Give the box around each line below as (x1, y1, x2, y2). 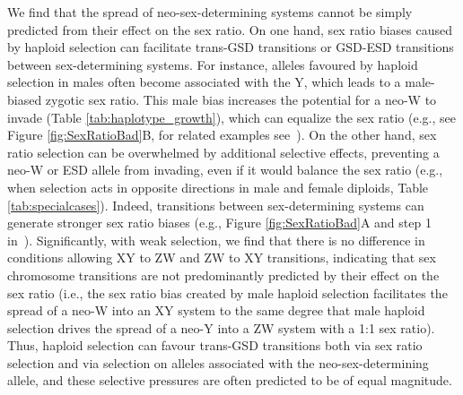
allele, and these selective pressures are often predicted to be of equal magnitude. (7, 371, 452, 390)
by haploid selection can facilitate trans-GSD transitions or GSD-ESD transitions (7, 38, 454, 56)
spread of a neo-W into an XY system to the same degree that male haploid (7, 301, 425, 320)
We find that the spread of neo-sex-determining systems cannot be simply (7, 3, 413, 21)
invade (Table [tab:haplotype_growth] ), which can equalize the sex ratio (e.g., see (7, 107, 456, 126)
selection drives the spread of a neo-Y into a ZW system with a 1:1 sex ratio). (7, 318, 435, 337)
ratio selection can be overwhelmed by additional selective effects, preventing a (7, 142, 440, 161)
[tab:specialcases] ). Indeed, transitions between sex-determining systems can (7, 195, 424, 214)
